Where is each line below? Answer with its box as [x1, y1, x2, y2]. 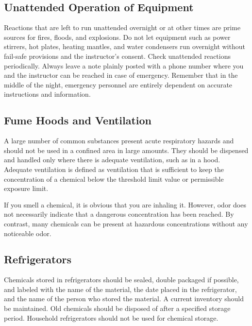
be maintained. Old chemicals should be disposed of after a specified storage [4, 303, 231, 313]
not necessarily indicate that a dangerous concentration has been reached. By [4, 209, 234, 219]
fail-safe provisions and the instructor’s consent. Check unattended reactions [4, 51, 231, 61]
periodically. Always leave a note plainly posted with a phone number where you [4, 60, 244, 70]
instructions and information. [4, 89, 91, 99]
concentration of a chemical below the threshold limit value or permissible [4, 173, 224, 184]
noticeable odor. [4, 228, 51, 238]
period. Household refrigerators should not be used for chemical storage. [4, 312, 218, 323]
